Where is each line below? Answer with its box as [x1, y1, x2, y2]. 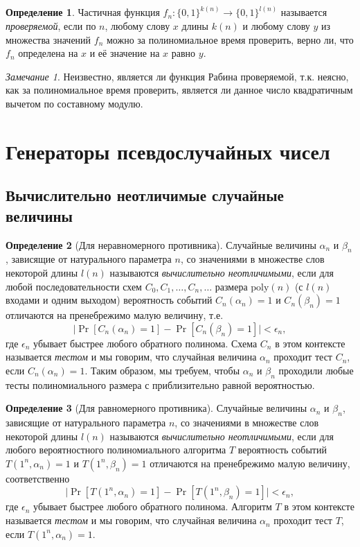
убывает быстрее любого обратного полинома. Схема [33, 336, 258, 350]
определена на [18, 46, 78, 60]
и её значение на [89, 46, 160, 60]
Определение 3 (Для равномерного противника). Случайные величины [6, 401, 307, 415]
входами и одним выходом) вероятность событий [6, 293, 213, 307]
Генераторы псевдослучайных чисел [6, 137, 330, 165]
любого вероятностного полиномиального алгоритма [6, 442, 226, 457]
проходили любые [278, 363, 354, 377]
